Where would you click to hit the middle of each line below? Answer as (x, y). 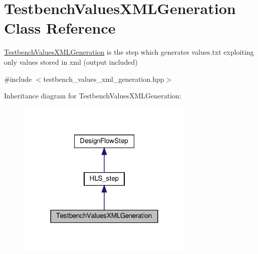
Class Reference (60, 28)
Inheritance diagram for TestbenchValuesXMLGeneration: (93, 96)
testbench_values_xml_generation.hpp (104, 79)
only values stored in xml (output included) (71, 61)
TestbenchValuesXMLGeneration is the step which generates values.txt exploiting (129, 52)
